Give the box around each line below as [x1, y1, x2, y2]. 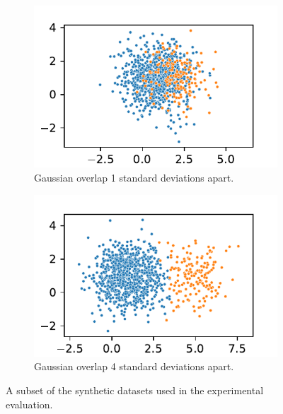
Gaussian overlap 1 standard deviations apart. [34, 170, 234, 184]
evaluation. [6, 396, 53, 411]
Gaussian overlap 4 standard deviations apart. [34, 359, 234, 374]
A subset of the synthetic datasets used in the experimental [6, 383, 264, 398]
